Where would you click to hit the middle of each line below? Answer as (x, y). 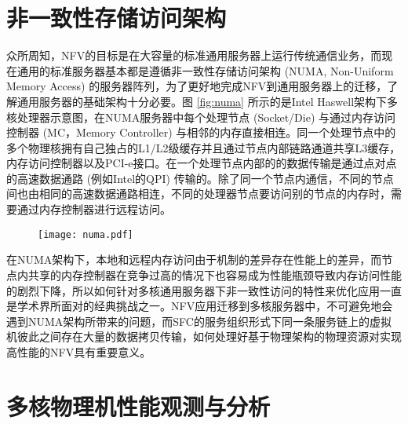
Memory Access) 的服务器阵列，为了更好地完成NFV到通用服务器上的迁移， (197, 86)
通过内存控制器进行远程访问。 (94, 209)
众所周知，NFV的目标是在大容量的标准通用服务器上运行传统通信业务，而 (194, 55)
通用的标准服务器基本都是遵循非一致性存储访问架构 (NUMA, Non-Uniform (205, 70)
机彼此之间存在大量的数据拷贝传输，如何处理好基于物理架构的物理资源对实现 (204, 336)
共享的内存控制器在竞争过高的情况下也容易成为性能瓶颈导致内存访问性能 (215, 274)
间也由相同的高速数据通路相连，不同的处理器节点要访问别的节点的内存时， (199, 194)
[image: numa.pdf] (86, 234)
